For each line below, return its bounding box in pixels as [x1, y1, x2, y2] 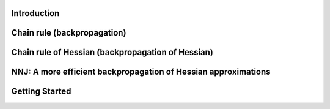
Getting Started [11, 86, 71, 97]
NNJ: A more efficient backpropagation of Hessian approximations [11, 67, 271, 77]
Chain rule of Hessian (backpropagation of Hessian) [11, 47, 214, 58]
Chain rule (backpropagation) [11, 28, 127, 38]
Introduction [11, 8, 60, 18]
